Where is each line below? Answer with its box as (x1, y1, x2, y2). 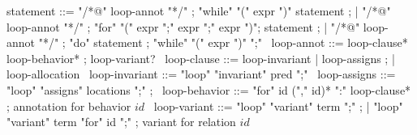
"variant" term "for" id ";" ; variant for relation (6, 113, 236, 130)
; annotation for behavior (6, 97, 131, 114)
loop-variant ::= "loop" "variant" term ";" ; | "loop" (153, 97, 403, 114)
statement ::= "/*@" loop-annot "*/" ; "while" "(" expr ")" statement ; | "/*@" (6, 2, 391, 19)
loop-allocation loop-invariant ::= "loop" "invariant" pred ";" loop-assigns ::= (6, 65, 396, 82)
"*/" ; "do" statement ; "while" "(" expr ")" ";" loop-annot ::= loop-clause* (38, 34, 408, 51)
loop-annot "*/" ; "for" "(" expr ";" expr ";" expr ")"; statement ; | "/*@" (6, 18, 360, 35)
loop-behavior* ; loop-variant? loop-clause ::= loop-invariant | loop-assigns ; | (6, 49, 395, 66)
